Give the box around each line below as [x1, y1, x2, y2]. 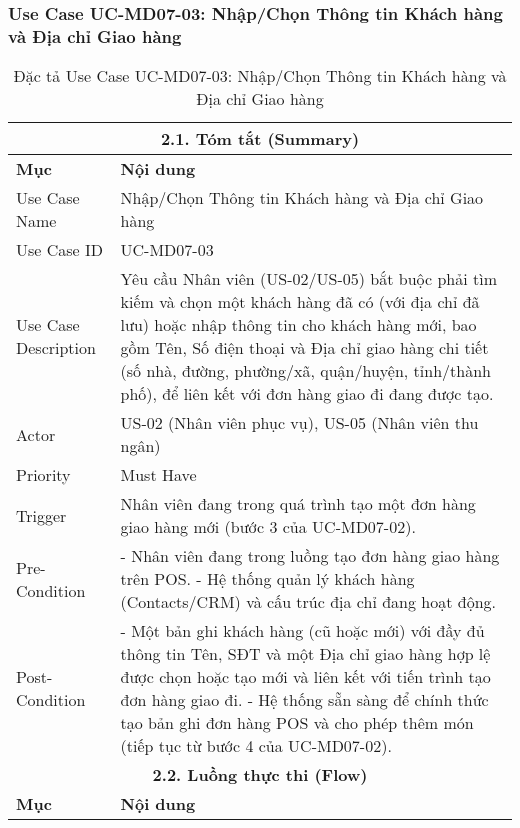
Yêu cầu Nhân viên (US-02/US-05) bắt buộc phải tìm [120, 267, 497, 291]
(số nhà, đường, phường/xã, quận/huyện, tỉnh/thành [120, 359, 491, 383]
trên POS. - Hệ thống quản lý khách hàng [120, 567, 415, 591]
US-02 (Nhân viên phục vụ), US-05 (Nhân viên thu [120, 411, 479, 435]
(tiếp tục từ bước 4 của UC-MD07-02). [120, 734, 392, 758]
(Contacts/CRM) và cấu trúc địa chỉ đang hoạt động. [120, 590, 497, 614]
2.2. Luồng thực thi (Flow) [152, 763, 368, 787]
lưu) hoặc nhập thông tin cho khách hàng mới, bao [120, 313, 477, 337]
